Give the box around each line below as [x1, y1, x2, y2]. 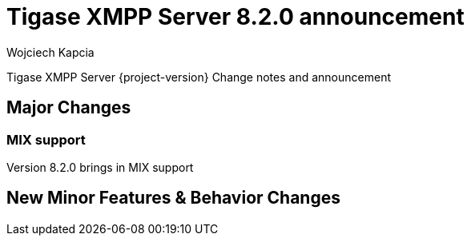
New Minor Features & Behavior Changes [6, 188, 340, 208]
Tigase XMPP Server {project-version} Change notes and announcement [6, 69, 391, 84]
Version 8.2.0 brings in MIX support [6, 160, 194, 174]
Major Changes [6, 97, 131, 118]
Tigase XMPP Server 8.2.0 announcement [6, 3, 465, 30]
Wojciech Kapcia [6, 45, 95, 59]
